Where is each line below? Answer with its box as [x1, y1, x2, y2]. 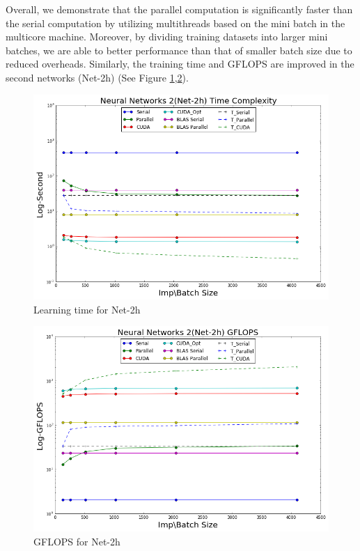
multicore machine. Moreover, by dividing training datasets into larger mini [6, 29, 328, 44]
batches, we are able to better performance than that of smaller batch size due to [6, 42, 352, 57]
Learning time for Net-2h [33, 302, 141, 316]
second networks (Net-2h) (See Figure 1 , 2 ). [6, 70, 189, 84]
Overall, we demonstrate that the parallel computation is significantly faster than [6, 2, 353, 16]
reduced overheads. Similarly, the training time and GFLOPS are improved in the [6, 56, 354, 71]
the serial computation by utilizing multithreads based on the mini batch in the [6, 15, 345, 30]
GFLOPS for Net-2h [33, 534, 120, 548]
